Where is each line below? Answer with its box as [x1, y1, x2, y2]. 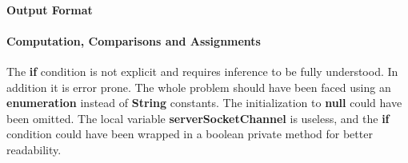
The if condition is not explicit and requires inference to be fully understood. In [6, 62, 398, 79]
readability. [6, 141, 62, 157]
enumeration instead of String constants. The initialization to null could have [6, 94, 402, 111]
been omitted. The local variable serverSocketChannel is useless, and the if [6, 109, 390, 126]
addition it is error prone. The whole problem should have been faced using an [6, 78, 391, 95]
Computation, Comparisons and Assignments [6, 32, 261, 49]
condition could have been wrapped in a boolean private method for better [6, 125, 373, 142]
